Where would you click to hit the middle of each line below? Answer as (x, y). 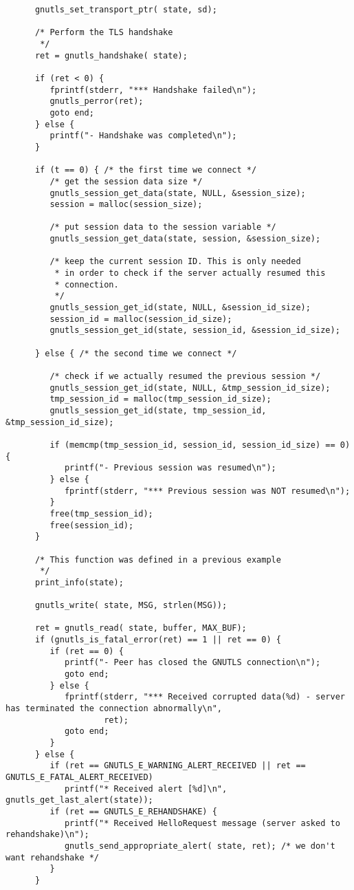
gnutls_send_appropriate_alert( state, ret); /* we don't (200, 846)
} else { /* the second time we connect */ (136, 353)
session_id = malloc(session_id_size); (141, 319)
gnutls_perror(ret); (97, 101)
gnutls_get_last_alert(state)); (79, 800)
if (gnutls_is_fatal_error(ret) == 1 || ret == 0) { (158, 640)
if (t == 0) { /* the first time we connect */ (146, 170)
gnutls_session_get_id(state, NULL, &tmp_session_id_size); (190, 388)
